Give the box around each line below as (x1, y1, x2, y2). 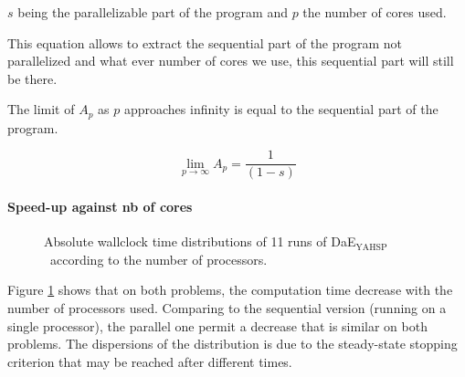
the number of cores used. (302, 3, 447, 21)
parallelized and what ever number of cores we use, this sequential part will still (7, 51, 454, 70)
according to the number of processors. (49, 249, 268, 268)
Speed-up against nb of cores (7, 197, 193, 216)
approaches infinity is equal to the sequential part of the (123, 99, 439, 119)
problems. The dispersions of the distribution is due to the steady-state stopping (7, 334, 458, 353)
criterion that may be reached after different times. (7, 351, 292, 371)
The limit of (7, 99, 75, 119)
